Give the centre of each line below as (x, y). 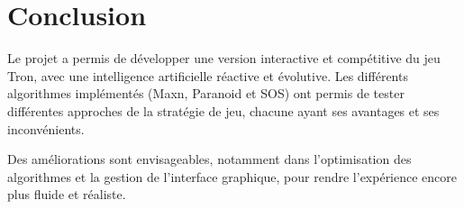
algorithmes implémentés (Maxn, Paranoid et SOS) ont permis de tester (206, 93)
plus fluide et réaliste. (67, 194)
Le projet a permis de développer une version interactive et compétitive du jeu (224, 58)
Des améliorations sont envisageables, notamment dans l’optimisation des (209, 159)
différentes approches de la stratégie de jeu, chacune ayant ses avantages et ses (223, 110)
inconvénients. (46, 128)
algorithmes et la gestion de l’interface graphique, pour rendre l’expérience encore (232, 176)
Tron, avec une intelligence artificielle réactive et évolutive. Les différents (208, 75)
